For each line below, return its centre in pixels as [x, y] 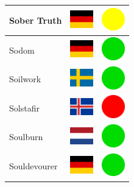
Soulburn [26, 137]
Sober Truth [36, 20]
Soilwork [25, 79]
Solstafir [24, 108]
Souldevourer [33, 166]
